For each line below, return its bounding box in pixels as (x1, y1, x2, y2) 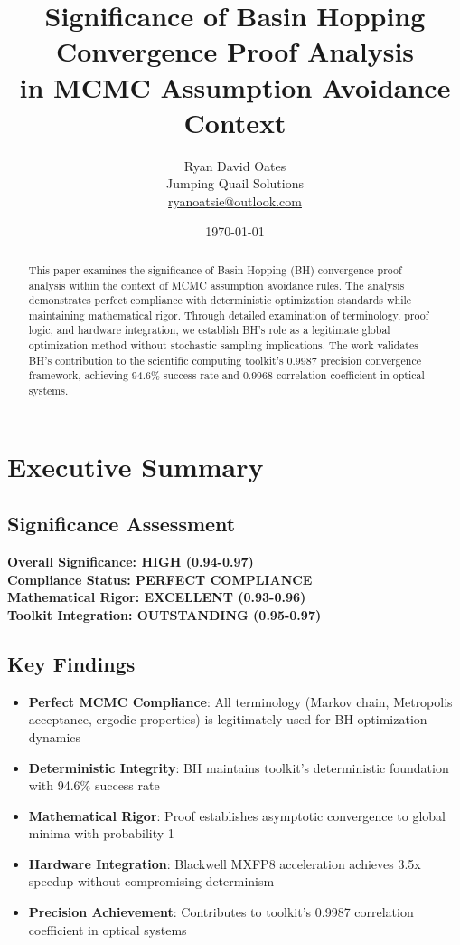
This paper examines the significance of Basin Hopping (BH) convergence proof (28, 262, 402, 277)
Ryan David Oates (183, 156, 286, 175)
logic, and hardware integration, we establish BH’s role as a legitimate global (28, 322, 390, 338)
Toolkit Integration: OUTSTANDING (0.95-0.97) (7, 605, 322, 624)
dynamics (28, 727, 81, 746)
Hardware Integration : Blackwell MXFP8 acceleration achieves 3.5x (28, 854, 421, 873)
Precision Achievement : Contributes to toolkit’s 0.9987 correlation (28, 902, 414, 921)
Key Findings (7, 649, 136, 677)
